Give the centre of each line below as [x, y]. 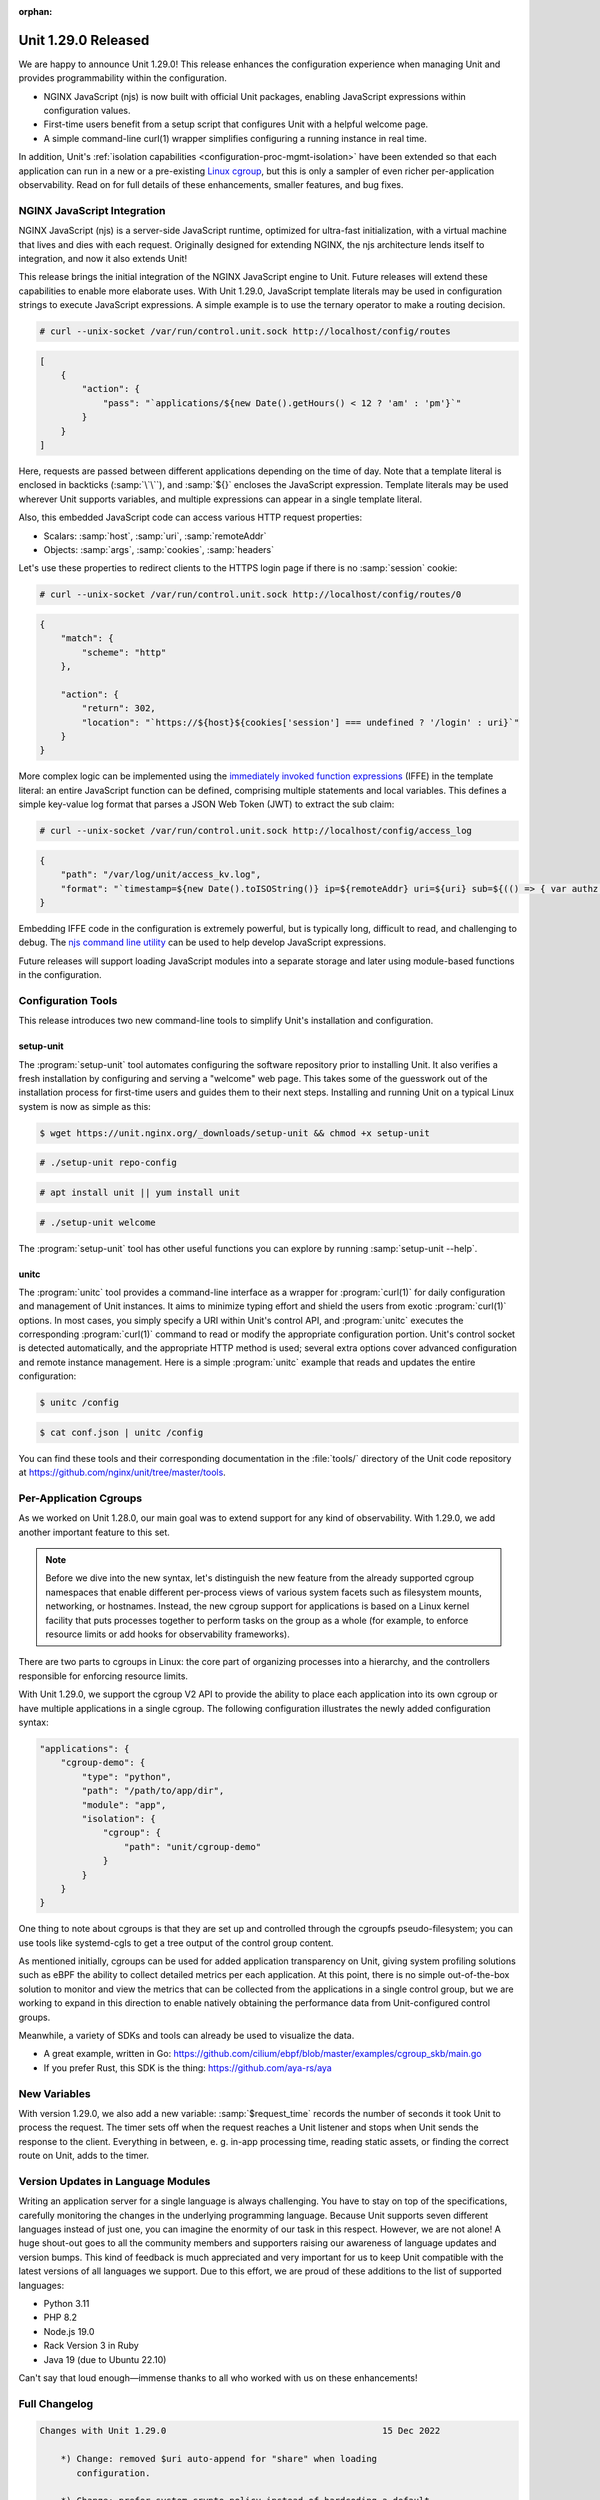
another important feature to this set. [94, 1532]
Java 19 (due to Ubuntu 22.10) [105, 2359]
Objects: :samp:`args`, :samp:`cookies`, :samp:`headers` [159, 549]
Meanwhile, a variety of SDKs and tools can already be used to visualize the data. [186, 2035]
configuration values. [87, 111]
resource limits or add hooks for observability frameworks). [167, 1634]
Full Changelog [56, 2403]
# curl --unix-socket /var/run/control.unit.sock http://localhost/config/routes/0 [250, 594]
